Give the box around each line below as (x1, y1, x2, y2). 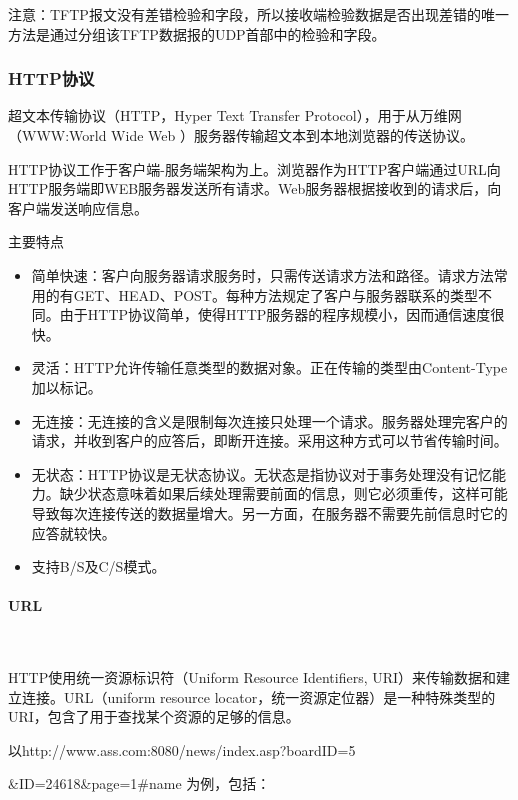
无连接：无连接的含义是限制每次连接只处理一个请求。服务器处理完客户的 (31, 410, 508, 431)
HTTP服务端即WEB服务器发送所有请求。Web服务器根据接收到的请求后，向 (8, 178, 502, 199)
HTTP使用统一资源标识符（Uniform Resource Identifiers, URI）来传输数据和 (8, 667, 497, 688)
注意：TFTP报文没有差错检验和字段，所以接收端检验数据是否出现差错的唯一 (8, 4, 509, 24)
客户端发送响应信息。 (8, 197, 148, 218)
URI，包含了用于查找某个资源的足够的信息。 (8, 706, 300, 727)
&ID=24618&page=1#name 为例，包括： (8, 773, 271, 794)
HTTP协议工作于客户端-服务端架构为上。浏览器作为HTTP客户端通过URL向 (8, 158, 501, 179)
